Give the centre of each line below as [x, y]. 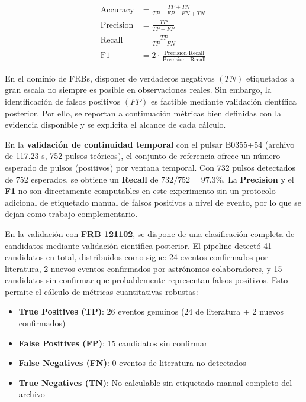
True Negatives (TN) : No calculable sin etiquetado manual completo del [155, 382]
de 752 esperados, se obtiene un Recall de [82, 179]
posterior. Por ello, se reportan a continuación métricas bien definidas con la [143, 113]
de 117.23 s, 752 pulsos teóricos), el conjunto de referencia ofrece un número [143, 156]
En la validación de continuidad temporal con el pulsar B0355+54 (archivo [150, 144]
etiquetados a [270, 78]
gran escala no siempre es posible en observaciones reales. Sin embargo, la [138, 90]
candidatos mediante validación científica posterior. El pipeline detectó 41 [138, 245]
